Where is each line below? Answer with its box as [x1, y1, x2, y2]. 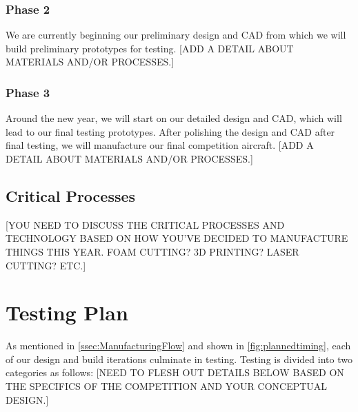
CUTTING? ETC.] [6, 258, 86, 272]
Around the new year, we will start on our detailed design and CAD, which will [6, 111, 342, 125]
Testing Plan [6, 298, 128, 327]
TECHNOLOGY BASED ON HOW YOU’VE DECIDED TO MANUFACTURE [6, 231, 348, 245]
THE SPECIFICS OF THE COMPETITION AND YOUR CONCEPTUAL [6, 379, 328, 393]
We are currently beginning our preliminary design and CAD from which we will [6, 28, 346, 42]
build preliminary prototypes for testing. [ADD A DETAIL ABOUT [6, 41, 294, 55]
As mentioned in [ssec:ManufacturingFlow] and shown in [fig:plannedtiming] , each [6, 338, 351, 353]
